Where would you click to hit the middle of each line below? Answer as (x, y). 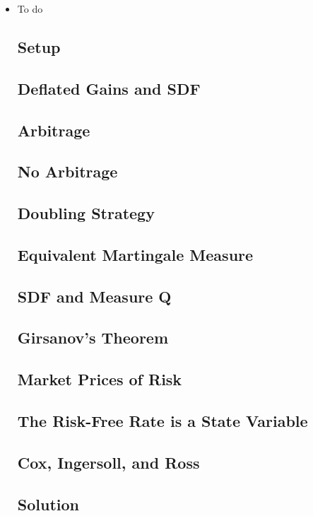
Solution (48, 504)
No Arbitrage (67, 171)
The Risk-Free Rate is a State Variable (163, 421)
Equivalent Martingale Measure (135, 254)
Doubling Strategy (86, 213)
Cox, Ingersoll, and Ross (108, 462)
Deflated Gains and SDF (109, 88)
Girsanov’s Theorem (93, 338)
